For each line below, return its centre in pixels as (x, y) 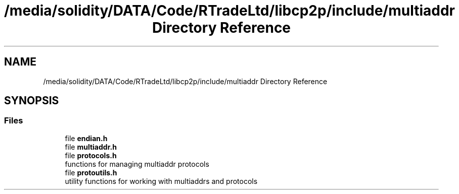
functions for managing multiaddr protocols (137, 164)
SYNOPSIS (32, 101)
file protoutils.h (91, 172)
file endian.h (86, 138)
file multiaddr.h (91, 147)
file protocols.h (91, 155)
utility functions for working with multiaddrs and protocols (161, 181)
